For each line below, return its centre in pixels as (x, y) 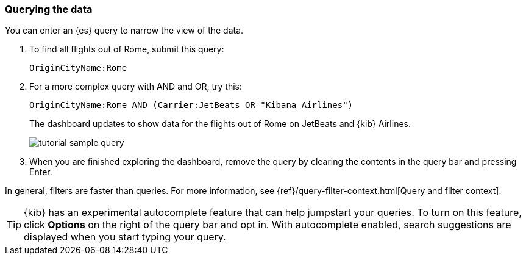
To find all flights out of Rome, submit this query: (127, 49)
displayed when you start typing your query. (125, 237)
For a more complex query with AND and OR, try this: (136, 87)
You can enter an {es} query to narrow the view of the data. (124, 31)
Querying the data (49, 9)
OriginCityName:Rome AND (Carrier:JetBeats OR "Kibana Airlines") (191, 105)
